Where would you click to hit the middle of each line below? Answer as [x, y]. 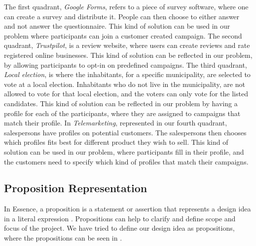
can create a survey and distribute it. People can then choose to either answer [122, 16]
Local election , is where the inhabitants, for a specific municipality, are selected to [127, 74]
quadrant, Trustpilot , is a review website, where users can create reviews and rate [127, 45]
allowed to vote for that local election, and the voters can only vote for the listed [126, 94]
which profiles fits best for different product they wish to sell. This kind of [116, 142]
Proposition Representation [76, 188]
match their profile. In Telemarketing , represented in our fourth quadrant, [116, 123]
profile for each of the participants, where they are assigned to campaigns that [122, 113]
